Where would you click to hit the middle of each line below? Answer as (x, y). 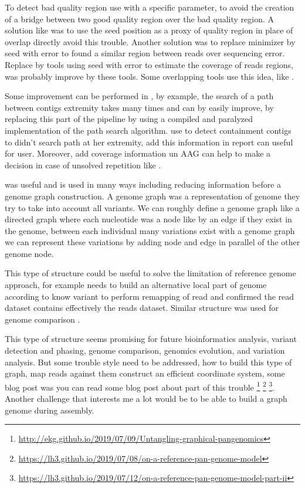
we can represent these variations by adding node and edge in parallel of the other (152, 242)
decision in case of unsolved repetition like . (83, 165)
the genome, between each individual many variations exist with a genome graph (150, 230)
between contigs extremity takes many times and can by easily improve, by (139, 107)
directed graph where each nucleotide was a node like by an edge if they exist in (148, 219)
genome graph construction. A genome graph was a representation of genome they (152, 196)
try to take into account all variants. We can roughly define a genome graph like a (152, 207)
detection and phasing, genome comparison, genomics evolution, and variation (145, 350)
